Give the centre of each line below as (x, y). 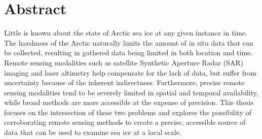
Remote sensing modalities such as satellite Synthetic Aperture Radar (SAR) (124, 62)
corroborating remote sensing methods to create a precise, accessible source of (125, 122)
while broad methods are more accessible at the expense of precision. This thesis (129, 102)
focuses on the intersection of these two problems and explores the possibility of (128, 112)
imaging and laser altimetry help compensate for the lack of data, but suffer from (130, 72)
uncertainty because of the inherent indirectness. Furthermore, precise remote (124, 82)
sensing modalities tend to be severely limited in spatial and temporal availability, (131, 92)
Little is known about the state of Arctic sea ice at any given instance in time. (126, 33)
